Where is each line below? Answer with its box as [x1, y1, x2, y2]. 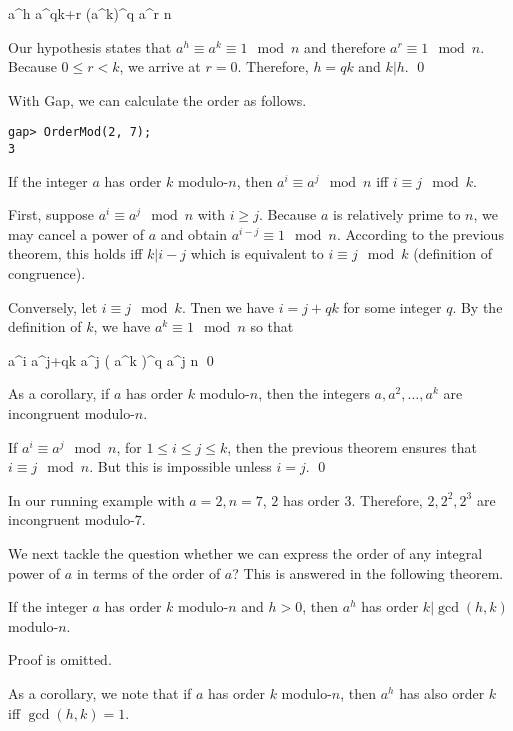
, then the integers [258, 383, 370, 404]
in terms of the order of [76, 562, 221, 583]
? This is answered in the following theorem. [232, 562, 504, 583]
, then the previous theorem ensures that [227, 436, 477, 457]
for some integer [343, 296, 442, 317]
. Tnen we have [181, 296, 275, 317]
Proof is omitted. [8, 649, 112, 670]
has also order [399, 682, 485, 703]
